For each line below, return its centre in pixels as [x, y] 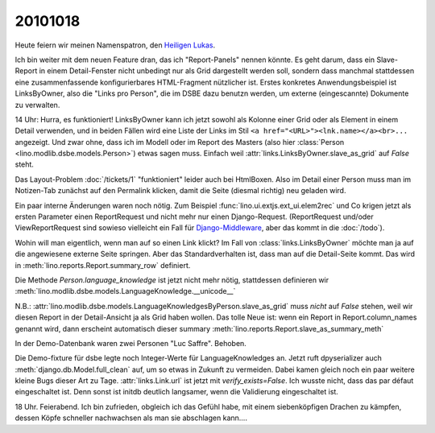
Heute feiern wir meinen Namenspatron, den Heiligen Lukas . [115, 45]
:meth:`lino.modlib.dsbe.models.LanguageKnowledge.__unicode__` [125, 291]
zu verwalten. [37, 105]
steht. [24, 164]
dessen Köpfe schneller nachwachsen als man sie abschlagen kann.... [131, 418]
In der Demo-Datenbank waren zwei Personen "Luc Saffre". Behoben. [131, 343]
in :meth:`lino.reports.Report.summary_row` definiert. [103, 265]
